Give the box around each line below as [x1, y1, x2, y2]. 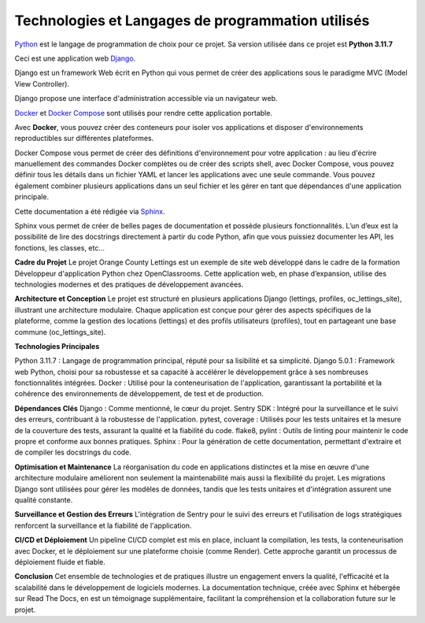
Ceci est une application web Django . [14, 54, 136, 63]
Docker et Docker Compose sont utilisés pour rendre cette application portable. [14, 108, 273, 117]
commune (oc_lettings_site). [14, 327, 106, 336]
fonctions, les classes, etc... [14, 243, 105, 252]
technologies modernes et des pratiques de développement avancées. [14, 280, 244, 289]
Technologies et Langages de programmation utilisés [14, 12, 370, 29]
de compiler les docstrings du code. [14, 447, 131, 457]
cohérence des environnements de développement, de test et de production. [14, 389, 264, 399]
